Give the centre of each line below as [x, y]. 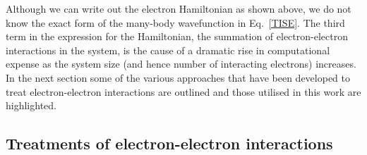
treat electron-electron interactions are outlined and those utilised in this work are [183, 91]
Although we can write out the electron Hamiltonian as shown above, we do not [179, 8]
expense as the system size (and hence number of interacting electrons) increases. [181, 64]
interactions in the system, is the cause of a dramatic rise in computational [168, 50]
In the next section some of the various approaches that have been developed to [178, 77]
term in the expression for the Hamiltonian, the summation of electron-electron [177, 36]
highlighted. [31, 105]
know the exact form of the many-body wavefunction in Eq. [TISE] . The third [175, 22]
